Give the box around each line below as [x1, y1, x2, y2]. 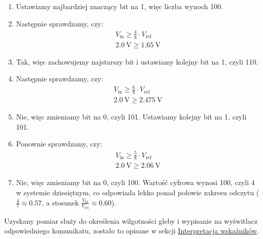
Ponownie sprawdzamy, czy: [16, 138, 103, 149]
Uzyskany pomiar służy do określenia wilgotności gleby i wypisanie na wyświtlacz [4, 215, 258, 226]
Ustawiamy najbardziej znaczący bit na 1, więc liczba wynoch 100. [16, 1, 223, 11]
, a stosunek [42, 197, 79, 207]
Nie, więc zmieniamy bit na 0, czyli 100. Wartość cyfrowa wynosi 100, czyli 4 [16, 177, 255, 188]
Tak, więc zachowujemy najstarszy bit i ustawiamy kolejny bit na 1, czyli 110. [16, 56, 258, 67]
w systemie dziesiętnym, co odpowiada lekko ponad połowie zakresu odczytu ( [16, 187, 259, 197]
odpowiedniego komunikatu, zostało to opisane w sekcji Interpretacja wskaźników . [4, 225, 259, 236]
